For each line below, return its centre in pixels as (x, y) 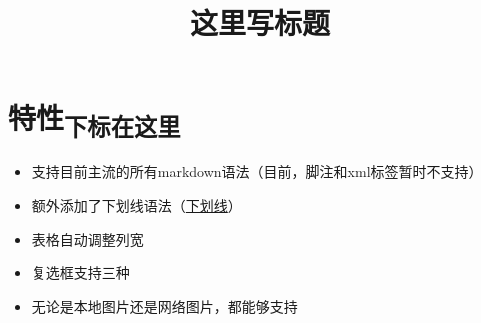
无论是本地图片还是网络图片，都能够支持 (164, 305)
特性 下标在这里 (94, 120)
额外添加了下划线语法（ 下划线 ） (136, 204)
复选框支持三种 (80, 272)
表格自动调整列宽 (87, 238)
